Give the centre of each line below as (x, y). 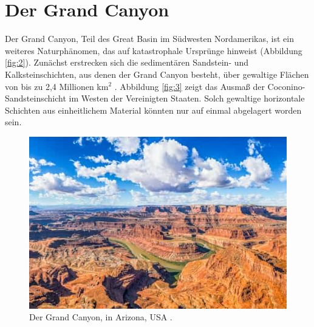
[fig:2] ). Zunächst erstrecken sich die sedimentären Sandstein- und (127, 62)
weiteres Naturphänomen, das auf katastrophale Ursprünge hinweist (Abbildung (154, 50)
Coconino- (286, 86)
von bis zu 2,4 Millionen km (57, 86)
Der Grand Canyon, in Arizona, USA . (101, 317)
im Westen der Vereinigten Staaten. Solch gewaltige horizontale (187, 98)
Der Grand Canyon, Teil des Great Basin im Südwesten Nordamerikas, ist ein (149, 39)
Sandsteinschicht (36, 98)
